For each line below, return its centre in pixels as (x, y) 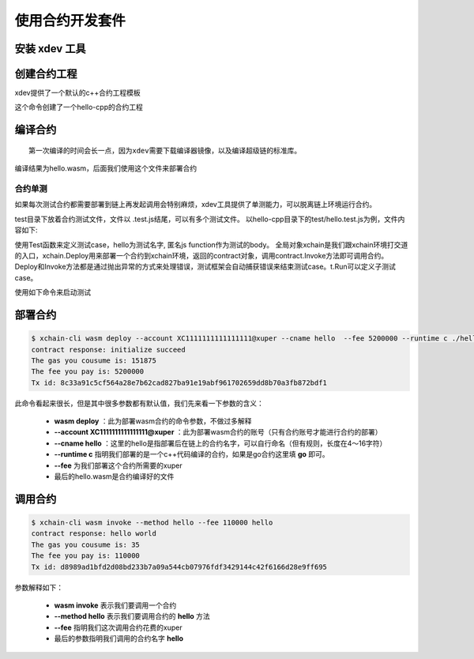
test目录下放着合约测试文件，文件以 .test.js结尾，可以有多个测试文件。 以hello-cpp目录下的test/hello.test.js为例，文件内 (210, 219)
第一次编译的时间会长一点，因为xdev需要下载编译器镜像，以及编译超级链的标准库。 (165, 151)
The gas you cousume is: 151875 (94, 360)
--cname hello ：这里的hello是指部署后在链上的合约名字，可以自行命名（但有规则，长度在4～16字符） (220, 443)
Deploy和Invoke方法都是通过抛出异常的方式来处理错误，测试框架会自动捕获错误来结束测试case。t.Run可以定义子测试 (205, 267)
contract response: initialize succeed (108, 349)
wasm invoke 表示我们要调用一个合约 (115, 605)
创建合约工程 (46, 74)
